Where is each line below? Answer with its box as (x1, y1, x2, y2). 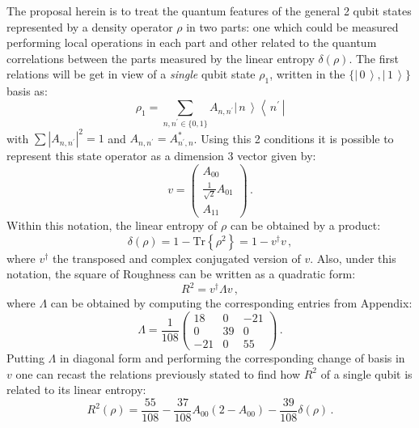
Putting (6, 350, 44, 367)
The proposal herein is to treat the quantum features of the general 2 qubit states (6, 2, 412, 19)
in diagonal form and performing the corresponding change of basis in (59, 350, 405, 367)
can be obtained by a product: (230, 217, 381, 234)
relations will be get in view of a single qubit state (6, 66, 256, 83)
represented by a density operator (6, 18, 173, 35)
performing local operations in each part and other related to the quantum (6, 34, 377, 51)
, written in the (269, 66, 345, 83)
